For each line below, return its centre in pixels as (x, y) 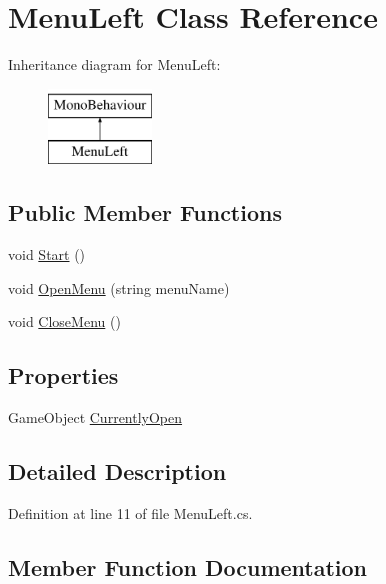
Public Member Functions (145, 212)
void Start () (47, 254)
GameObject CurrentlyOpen (95, 417)
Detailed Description (117, 471)
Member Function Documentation (188, 566)
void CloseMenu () (64, 321)
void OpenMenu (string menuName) (119, 287)
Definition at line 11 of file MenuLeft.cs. (130, 512)
